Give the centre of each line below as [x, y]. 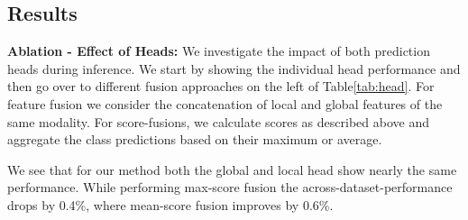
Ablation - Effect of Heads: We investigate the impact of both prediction [219, 51]
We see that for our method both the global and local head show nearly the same [232, 169]
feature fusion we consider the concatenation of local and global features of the [225, 103]
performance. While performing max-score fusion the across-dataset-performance [230, 187]
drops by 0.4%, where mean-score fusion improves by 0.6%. [170, 204]
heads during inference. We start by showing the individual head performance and [234, 68]
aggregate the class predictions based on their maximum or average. [195, 139]
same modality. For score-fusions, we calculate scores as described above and [218, 121]
